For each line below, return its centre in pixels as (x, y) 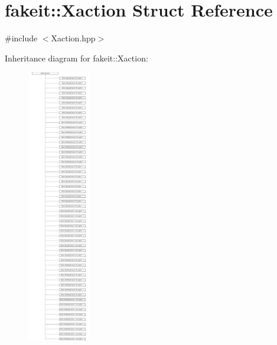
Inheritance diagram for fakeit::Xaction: (76, 58)
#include (21, 38)
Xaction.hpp (73, 38)
